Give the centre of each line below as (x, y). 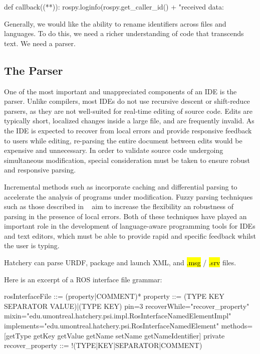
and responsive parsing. (40, 170)
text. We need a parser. (40, 43)
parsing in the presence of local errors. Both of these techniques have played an (125, 216)
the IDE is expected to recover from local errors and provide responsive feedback (128, 130)
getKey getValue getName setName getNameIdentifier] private (129, 335)
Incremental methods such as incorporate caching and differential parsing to (121, 186)
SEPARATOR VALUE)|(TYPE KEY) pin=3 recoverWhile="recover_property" (127, 306)
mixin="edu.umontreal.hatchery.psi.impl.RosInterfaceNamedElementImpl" (118, 316)
